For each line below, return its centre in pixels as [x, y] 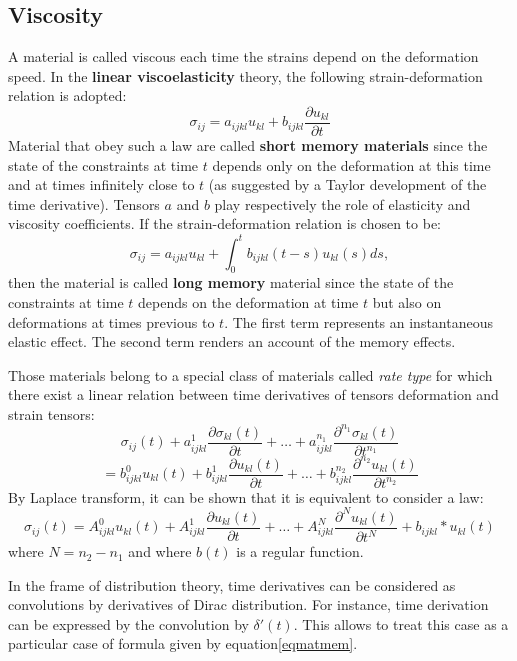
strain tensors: [51, 413]
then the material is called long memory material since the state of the [231, 282]
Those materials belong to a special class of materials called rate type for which [250, 374]
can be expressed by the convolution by [128, 623]
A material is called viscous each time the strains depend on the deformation [243, 56]
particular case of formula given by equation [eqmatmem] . [183, 643]
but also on [407, 301]
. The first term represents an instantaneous [358, 321]
